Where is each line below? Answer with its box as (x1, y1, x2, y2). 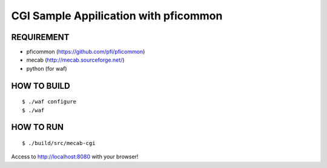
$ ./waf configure (22, 99, 77, 105)
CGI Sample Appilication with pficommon (11, 9, 223, 22)
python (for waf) (26, 65, 67, 72)
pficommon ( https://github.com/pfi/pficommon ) (26, 48, 145, 56)
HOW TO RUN (11, 122, 64, 132)
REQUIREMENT (11, 32, 70, 42)
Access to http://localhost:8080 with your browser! (11, 153, 139, 160)
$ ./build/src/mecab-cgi (22, 140, 96, 147)
